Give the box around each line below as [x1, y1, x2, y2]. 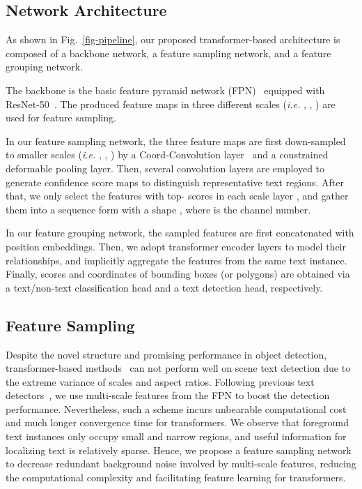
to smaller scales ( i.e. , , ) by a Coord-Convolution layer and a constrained [6, 147, 329, 162]
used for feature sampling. [6, 110, 116, 125]
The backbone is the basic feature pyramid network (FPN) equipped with [6, 82, 325, 97]
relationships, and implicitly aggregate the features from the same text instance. [6, 253, 347, 267]
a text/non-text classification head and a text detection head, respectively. [6, 280, 323, 294]
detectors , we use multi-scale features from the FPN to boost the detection [6, 388, 330, 403]
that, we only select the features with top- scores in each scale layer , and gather [6, 188, 349, 203]
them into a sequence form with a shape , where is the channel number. [6, 202, 311, 216]
